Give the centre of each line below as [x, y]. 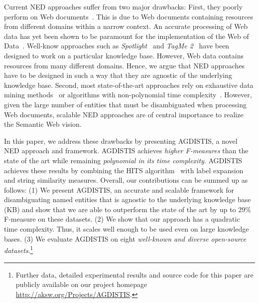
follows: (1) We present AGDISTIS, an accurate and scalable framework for [119, 189]
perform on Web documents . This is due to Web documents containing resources [129, 16]
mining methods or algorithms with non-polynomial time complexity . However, [128, 95]
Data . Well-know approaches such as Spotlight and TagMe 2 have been [117, 46]
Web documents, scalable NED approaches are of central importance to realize [124, 114]
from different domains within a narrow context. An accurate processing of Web [126, 26]
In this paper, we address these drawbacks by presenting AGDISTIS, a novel [121, 141]
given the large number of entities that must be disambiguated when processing [125, 104]
